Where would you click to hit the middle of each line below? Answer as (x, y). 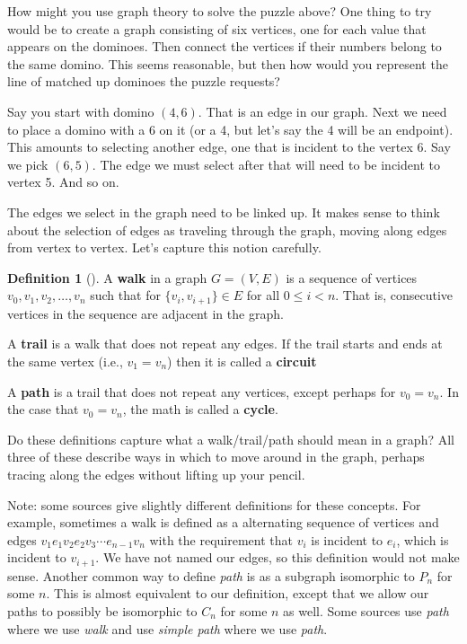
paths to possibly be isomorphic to (102, 610)
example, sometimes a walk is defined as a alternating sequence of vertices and (223, 522)
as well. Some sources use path (366, 610)
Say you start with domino (81, 111)
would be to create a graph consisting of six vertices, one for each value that (217, 28)
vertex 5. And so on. (63, 182)
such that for (125, 295)
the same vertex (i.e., (65, 361)
